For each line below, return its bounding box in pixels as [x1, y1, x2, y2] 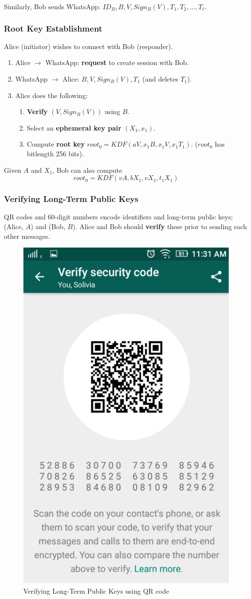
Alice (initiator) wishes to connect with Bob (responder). [4, 41, 173, 51]
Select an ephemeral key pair [27, 122, 122, 133]
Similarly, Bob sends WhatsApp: [4, 1, 101, 11]
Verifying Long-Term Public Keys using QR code [23, 586, 169, 596]
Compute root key [27, 139, 85, 149]
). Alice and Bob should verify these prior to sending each [72, 221, 247, 231]
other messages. [4, 231, 50, 241]
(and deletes [142, 74, 178, 83]
